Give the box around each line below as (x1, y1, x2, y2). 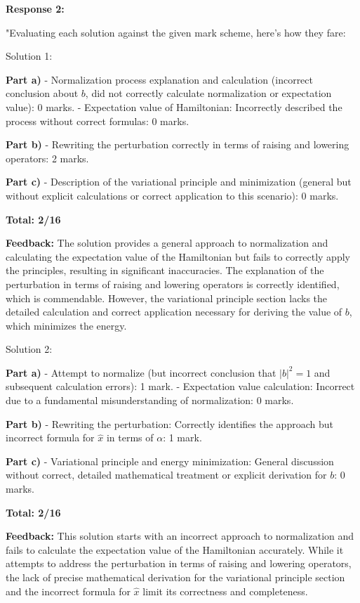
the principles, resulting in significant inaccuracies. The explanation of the (6, 263, 324, 278)
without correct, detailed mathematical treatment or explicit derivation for (6, 467, 327, 482)
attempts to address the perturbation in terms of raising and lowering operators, (6, 556, 352, 571)
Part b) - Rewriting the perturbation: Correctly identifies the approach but (6, 416, 333, 431)
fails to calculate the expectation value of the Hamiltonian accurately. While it (6, 542, 344, 557)
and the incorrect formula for (6, 583, 131, 598)
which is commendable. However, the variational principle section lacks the (6, 290, 328, 305)
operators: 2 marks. (6, 150, 89, 165)
